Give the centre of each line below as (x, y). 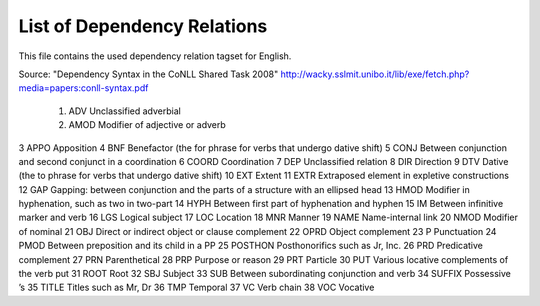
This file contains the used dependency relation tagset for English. (155, 56)
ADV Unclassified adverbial (125, 111)
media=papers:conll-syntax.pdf (83, 88)
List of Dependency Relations (143, 26)
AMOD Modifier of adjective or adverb (147, 125)
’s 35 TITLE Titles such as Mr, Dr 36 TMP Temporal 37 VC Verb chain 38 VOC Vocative (196, 287)
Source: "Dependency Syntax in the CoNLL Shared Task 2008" (148, 74)
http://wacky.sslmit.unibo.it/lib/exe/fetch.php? (375, 74)
